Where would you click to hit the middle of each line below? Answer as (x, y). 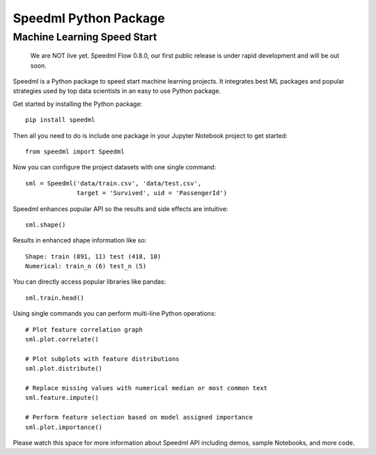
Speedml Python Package (89, 18)
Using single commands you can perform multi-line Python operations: (115, 314)
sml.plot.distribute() (64, 369)
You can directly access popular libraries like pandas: (89, 282)
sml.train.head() (55, 298)
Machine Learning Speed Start (85, 37)
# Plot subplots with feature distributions (103, 358)
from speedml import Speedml (75, 151)
